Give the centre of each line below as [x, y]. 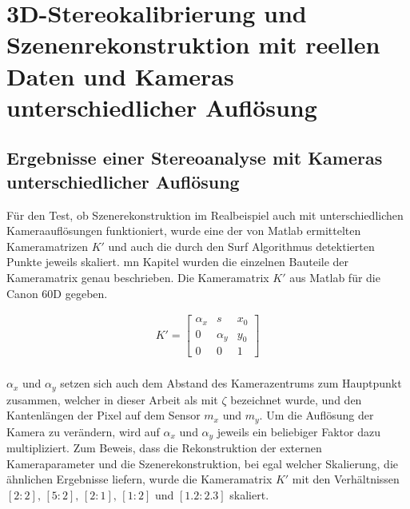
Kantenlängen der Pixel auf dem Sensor [103, 415]
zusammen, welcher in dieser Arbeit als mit [112, 399]
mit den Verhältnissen [346, 479]
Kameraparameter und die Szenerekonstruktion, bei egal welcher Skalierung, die [202, 463]
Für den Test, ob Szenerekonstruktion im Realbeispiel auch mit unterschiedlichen [205, 215]
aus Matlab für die [335, 277]
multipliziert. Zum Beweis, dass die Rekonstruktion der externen [164, 448]
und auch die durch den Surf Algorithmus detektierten [241, 246]
